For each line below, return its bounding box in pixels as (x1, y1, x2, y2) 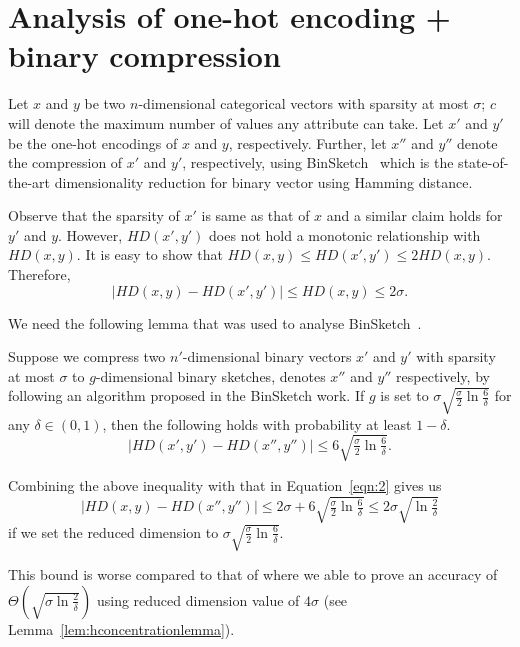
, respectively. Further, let (228, 132, 387, 153)
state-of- (458, 152, 509, 173)
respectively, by (396, 365, 490, 386)
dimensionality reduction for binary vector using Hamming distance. (54, 171, 473, 192)
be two (84, 93, 126, 114)
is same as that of (201, 205, 310, 226)
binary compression (8, 35, 281, 76)
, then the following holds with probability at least (102, 413, 412, 434)
